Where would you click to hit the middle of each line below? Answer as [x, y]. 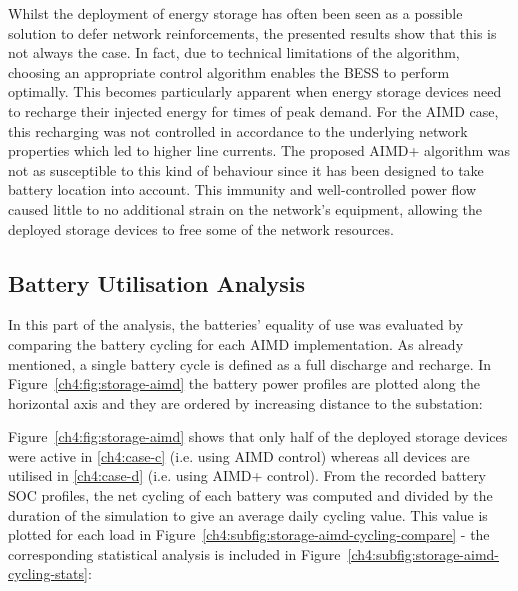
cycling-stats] [48, 573]
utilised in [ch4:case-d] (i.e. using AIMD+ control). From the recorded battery [247, 475]
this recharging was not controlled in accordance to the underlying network [238, 130]
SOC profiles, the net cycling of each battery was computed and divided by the [250, 495]
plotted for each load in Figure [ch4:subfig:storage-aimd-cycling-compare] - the [249, 534]
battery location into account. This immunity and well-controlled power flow [242, 189]
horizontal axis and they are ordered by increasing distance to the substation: [245, 402]
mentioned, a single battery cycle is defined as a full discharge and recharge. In [250, 363]
